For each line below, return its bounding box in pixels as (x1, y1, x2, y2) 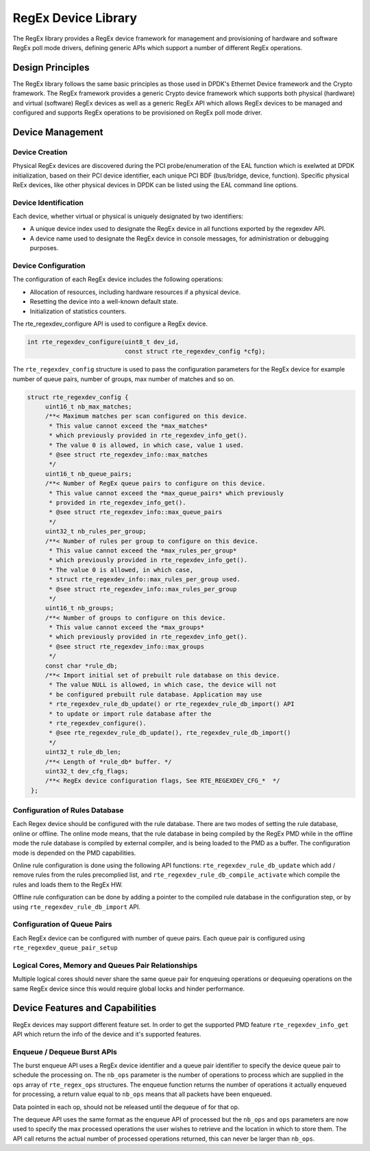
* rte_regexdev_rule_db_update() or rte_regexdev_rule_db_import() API (49, 700, 295, 708)
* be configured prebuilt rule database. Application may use (49, 690, 262, 699)
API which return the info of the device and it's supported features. (12, 1030, 201, 1038)
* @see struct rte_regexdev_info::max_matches (49, 451, 208, 459)
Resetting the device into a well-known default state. (29, 298, 178, 306)
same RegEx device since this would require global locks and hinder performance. (12, 984, 245, 993)
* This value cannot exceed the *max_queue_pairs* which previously (49, 489, 284, 497)
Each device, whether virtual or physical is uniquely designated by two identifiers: (12, 213, 243, 221)
